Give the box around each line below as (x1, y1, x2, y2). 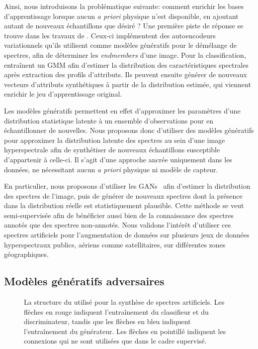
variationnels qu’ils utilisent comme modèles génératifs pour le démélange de (4, 40, 237, 50)
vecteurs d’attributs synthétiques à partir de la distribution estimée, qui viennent (4, 79, 251, 89)
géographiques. (4, 249, 49, 259)
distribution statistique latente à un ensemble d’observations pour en (4, 115, 213, 125)
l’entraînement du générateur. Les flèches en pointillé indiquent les (24, 326, 226, 336)
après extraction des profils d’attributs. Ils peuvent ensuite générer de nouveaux (4, 69, 247, 80)
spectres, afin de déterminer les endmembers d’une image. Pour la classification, (4, 49, 246, 60)
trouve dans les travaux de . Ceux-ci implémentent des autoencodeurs (4, 30, 216, 40)
